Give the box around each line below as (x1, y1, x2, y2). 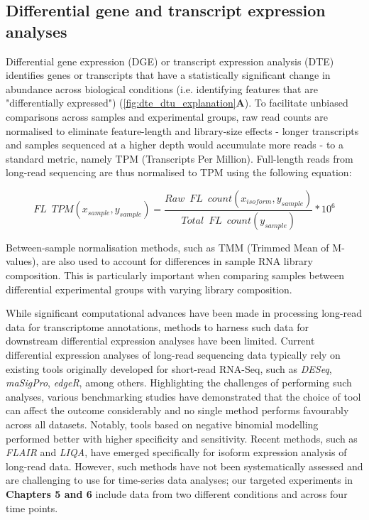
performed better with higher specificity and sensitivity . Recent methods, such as (6, 430, 358, 445)
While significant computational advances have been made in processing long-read (6, 305, 363, 320)
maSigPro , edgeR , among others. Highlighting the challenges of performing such (6, 375, 352, 390)
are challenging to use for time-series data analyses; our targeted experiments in (6, 472, 353, 487)
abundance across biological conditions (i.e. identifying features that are (6, 81, 318, 96)
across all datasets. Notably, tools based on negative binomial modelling (6, 416, 319, 431)
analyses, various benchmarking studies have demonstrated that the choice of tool (6, 389, 361, 403)
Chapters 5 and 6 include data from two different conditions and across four (6, 486, 348, 501)
